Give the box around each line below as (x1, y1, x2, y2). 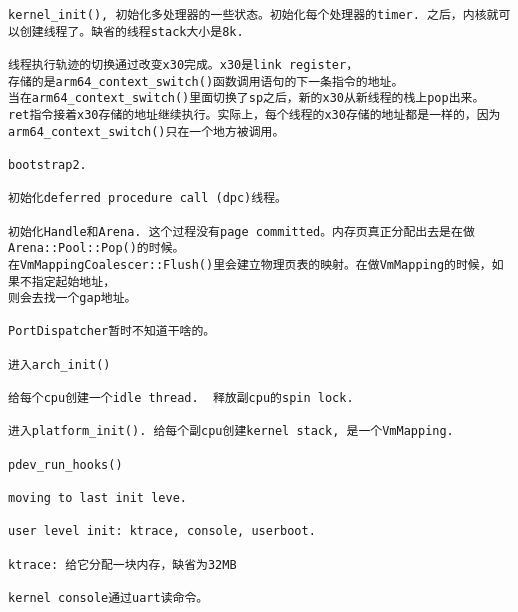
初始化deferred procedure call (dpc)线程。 (8, 191, 287, 206)
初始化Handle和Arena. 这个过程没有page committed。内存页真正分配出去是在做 (8, 224, 475, 239)
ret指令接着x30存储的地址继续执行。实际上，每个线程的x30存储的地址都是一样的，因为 (8, 107, 501, 122)
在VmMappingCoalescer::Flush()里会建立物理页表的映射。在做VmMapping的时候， (8, 257, 492, 272)
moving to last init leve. (8, 491, 187, 506)
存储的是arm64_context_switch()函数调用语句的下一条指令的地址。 (8, 74, 404, 89)
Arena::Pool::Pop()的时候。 (8, 241, 185, 256)
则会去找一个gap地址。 (8, 291, 137, 306)
